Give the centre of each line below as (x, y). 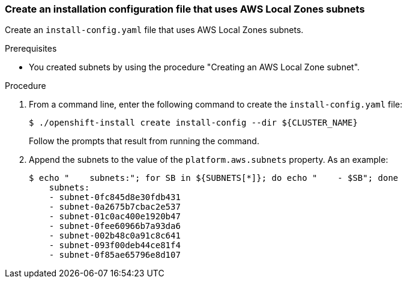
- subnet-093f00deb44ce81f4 (115, 245)
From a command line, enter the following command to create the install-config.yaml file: (216, 105)
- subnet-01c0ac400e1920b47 (115, 217)
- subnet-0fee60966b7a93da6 (115, 226)
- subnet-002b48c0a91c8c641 (115, 236)
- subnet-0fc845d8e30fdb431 (115, 197)
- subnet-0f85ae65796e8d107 (115, 255)
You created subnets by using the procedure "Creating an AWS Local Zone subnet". (194, 67)
